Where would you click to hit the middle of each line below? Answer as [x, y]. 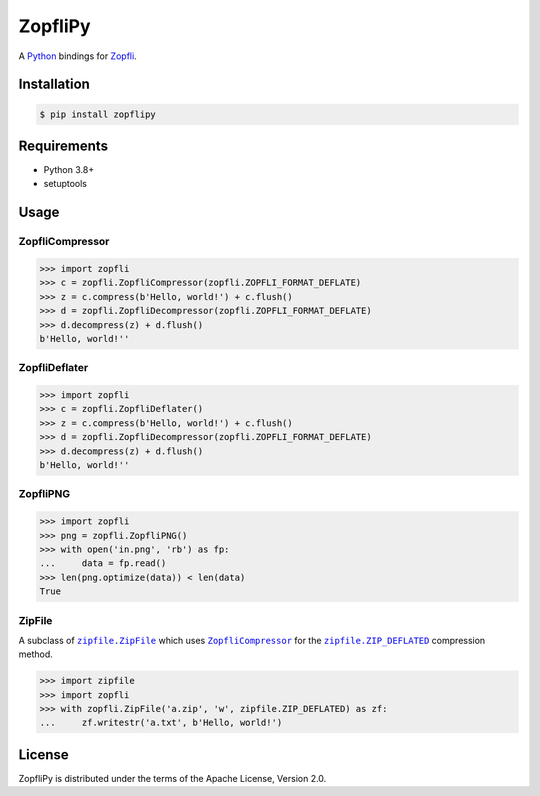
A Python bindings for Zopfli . [77, 56]
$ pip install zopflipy [98, 114]
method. [36, 654]
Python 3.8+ [69, 170]
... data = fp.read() [103, 563]
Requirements [63, 145]
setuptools [65, 184]
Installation [54, 84]
